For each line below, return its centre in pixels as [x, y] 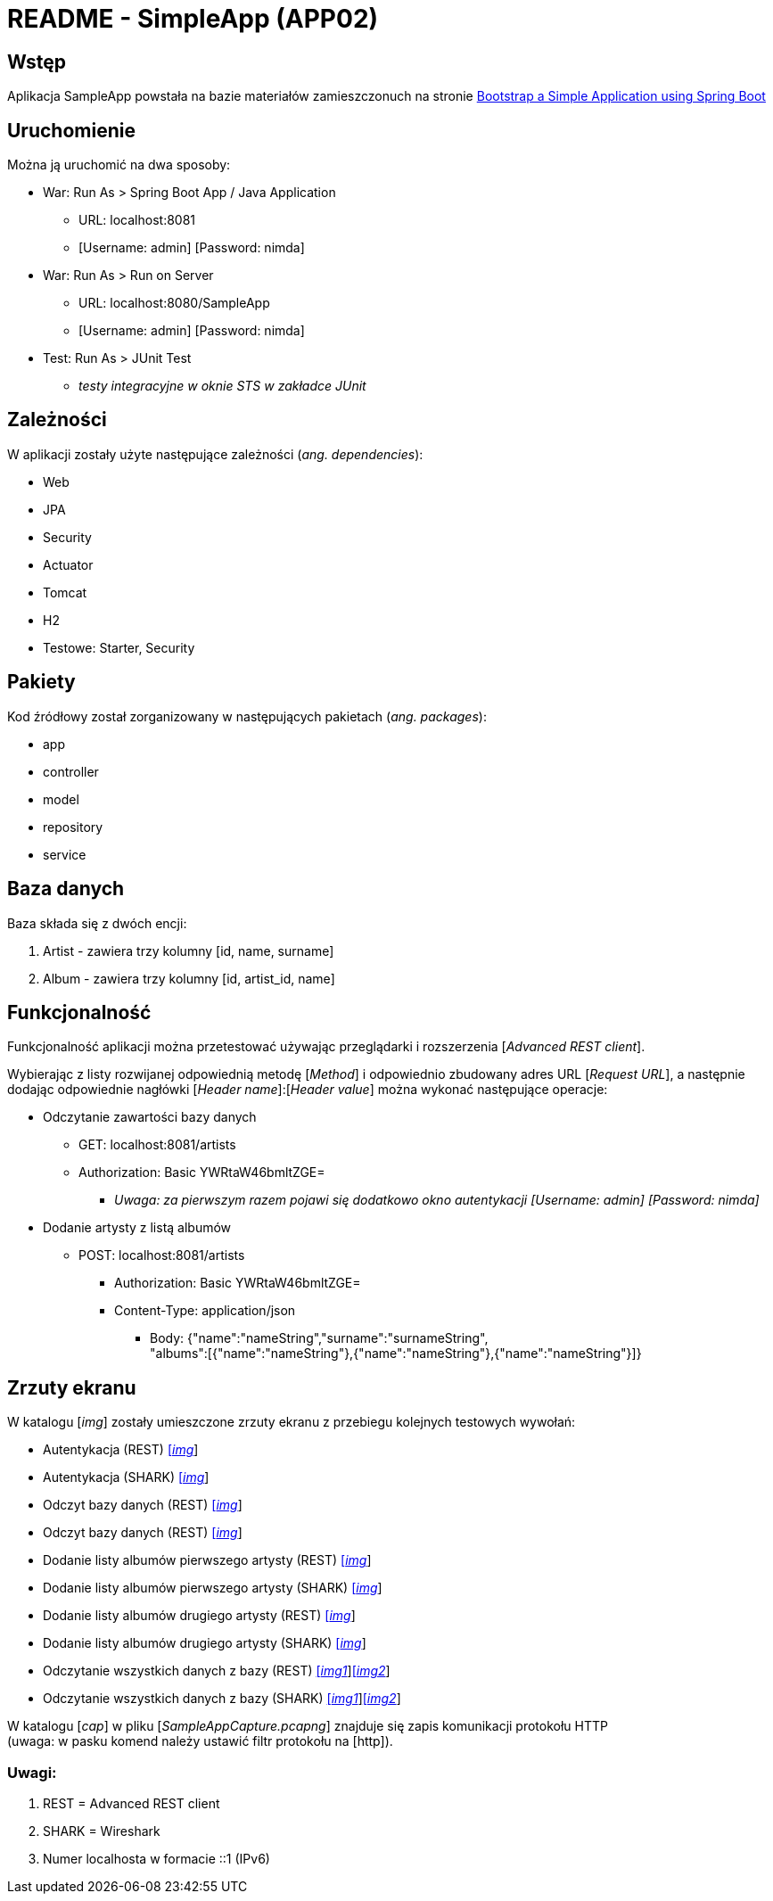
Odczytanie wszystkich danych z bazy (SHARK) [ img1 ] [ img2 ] [222, 1699]
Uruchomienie [71, 130]
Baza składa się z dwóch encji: [97, 923]
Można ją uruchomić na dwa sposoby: [119, 165]
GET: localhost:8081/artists [157, 1145]
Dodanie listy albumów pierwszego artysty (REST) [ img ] [207, 1560]
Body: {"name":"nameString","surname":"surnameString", [319, 1338]
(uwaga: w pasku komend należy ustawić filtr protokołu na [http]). [200, 1741]
